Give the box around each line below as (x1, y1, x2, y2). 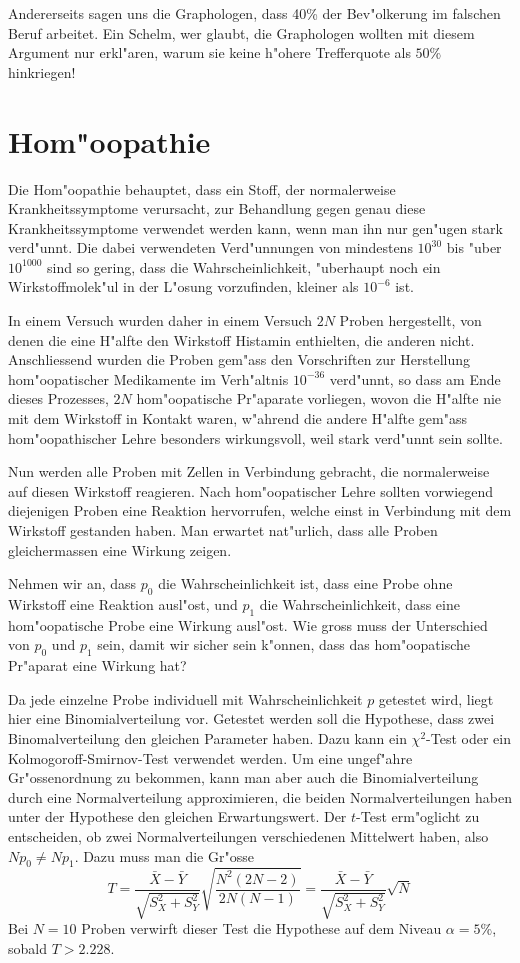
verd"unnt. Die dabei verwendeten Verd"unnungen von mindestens (8, 237, 413, 258)
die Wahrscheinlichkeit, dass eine (259, 593, 460, 614)
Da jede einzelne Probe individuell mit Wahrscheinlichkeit (8, 688, 363, 709)
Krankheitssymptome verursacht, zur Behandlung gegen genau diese (8, 198, 426, 219)
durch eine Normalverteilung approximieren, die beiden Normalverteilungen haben (8, 786, 512, 807)
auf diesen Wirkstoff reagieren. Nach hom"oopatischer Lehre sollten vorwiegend (8, 480, 494, 501)
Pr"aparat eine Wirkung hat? (8, 655, 187, 676)
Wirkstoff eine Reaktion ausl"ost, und (8, 593, 238, 614)
